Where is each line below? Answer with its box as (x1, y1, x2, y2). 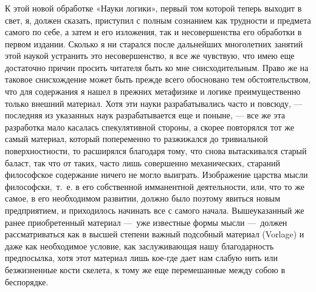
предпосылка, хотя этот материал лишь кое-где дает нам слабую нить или (5, 251, 278, 264)
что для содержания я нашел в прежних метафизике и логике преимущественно (5, 85, 301, 98)
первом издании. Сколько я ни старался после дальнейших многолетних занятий (5, 37, 303, 50)
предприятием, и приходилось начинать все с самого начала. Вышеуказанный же (5, 204, 304, 217)
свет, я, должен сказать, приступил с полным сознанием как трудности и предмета (5, 13, 311, 26)
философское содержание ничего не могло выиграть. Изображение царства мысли (5, 168, 308, 181)
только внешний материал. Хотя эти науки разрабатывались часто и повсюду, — (5, 97, 303, 109)
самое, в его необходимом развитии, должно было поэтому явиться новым (5, 192, 281, 205)
